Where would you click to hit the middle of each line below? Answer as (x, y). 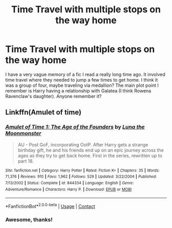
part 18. (26, 161)
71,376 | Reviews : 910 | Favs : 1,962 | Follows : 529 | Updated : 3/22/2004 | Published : (81, 177)
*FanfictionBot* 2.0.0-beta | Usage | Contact (50, 206)
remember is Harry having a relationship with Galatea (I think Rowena (78, 90)
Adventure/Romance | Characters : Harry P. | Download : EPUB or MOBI (69, 189)
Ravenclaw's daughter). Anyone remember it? (53, 96)
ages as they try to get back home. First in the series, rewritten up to (90, 156)
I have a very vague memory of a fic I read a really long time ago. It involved (85, 74)
